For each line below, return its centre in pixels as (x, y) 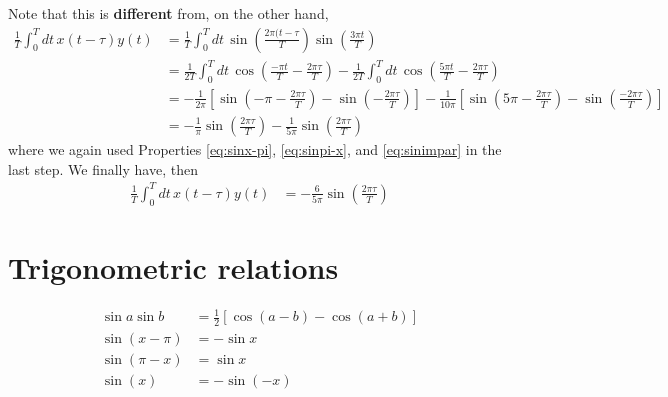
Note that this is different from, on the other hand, (168, 13)
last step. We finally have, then (103, 168)
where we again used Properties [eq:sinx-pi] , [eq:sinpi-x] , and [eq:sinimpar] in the (255, 149)
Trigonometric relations (173, 266)
